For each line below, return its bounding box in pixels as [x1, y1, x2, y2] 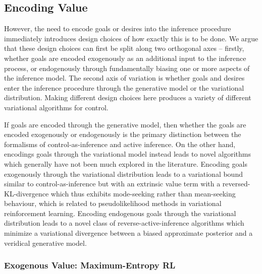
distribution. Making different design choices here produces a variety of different [4, 92, 251, 103]
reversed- [222, 178, 250, 189]
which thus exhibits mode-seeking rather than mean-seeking [50, 188, 236, 198]
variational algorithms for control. [4, 102, 109, 112]
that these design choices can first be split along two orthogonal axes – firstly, [4, 43, 244, 53]
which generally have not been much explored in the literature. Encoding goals [4, 158, 247, 169]
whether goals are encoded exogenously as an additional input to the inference [4, 52, 246, 63]
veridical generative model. [4, 237, 87, 248]
